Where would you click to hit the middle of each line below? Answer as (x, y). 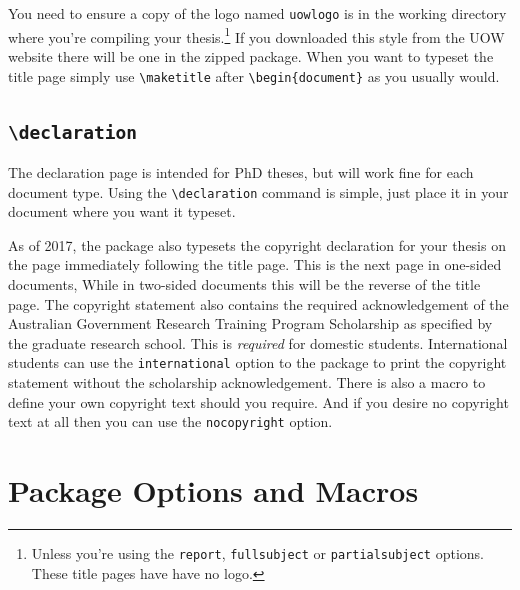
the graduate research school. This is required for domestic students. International (258, 342)
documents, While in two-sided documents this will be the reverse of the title (244, 283)
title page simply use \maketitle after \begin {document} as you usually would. (254, 75)
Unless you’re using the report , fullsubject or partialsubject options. (257, 552)
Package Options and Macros (213, 490)
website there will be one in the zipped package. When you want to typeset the (251, 55)
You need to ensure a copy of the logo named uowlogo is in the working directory (257, 13)
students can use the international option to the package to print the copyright (257, 362)
